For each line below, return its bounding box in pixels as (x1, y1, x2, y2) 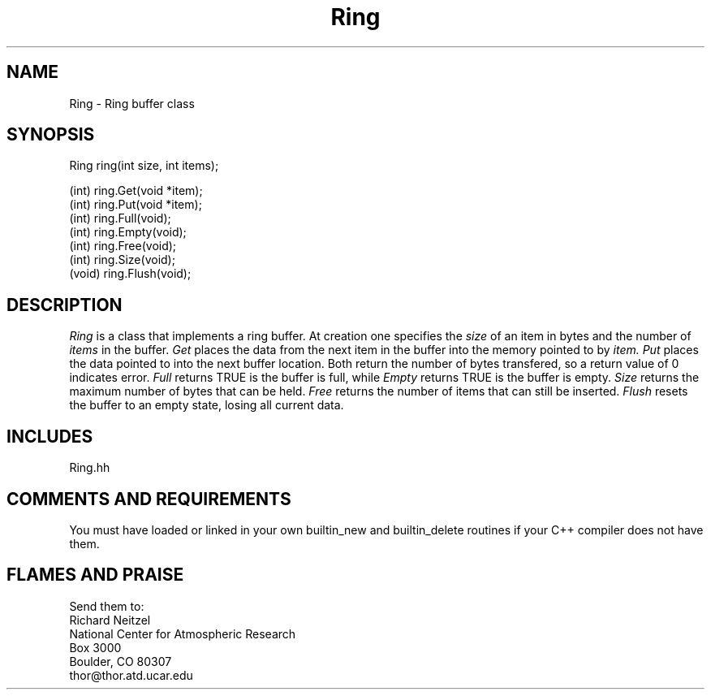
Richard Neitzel (69, 612, 151, 627)
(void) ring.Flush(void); (69, 266, 192, 281)
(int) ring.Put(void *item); (69, 197, 202, 212)
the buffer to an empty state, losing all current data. (69, 398, 344, 413)
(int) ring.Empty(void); (69, 225, 187, 240)
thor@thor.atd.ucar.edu (69, 668, 193, 682)
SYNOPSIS (6, 124, 95, 145)
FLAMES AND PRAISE (6, 564, 184, 586)
